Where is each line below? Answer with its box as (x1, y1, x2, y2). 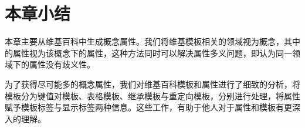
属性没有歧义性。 (29, 58, 95, 70)
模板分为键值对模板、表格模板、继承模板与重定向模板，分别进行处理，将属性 (5, 89, 300, 102)
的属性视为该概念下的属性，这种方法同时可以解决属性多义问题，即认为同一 (5, 46, 292, 59)
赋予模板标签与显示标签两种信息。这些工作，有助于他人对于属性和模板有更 (5, 101, 292, 113)
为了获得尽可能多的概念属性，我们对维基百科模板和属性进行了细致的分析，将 (5, 78, 300, 90)
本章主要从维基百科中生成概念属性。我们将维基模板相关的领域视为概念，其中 (5, 35, 300, 48)
